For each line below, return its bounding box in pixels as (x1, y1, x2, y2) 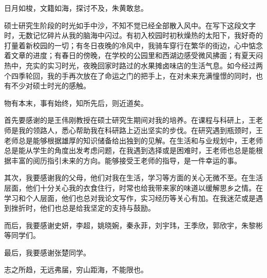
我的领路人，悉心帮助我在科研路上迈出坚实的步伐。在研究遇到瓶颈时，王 (18, 124, 263, 135)
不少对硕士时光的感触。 (11, 80, 90, 91)
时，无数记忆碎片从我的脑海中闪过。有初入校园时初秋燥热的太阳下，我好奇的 (4, 30, 263, 41)
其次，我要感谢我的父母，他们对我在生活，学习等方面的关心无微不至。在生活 (4, 172, 263, 183)
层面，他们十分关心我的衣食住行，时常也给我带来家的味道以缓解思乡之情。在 (4, 182, 263, 193)
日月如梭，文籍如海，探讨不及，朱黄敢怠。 (4, 3, 148, 13)
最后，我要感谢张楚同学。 (4, 247, 90, 257)
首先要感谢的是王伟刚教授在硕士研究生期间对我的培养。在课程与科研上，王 (4, 115, 256, 125)
